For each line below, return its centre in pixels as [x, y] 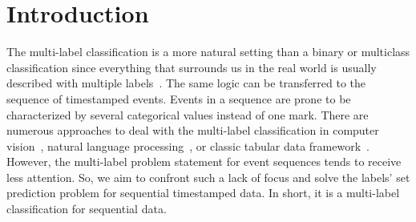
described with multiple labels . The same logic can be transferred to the [186, 83]
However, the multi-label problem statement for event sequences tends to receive [204, 161]
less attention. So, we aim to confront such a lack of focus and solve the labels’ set [208, 177]
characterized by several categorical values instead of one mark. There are [188, 114]
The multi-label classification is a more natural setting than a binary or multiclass [208, 52]
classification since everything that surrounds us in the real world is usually [192, 67]
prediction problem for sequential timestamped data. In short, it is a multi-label [203, 193]
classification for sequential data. [87, 209]
